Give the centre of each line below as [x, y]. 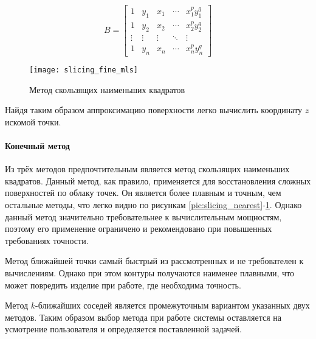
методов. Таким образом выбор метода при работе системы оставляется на [143, 317]
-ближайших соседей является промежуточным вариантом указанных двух [173, 305]
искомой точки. [33, 121]
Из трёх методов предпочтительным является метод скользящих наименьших [147, 169]
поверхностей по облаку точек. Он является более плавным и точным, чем [143, 193]
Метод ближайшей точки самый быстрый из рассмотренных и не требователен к [154, 261]
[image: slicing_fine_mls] [84, 70]
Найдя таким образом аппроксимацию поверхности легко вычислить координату [154, 110]
